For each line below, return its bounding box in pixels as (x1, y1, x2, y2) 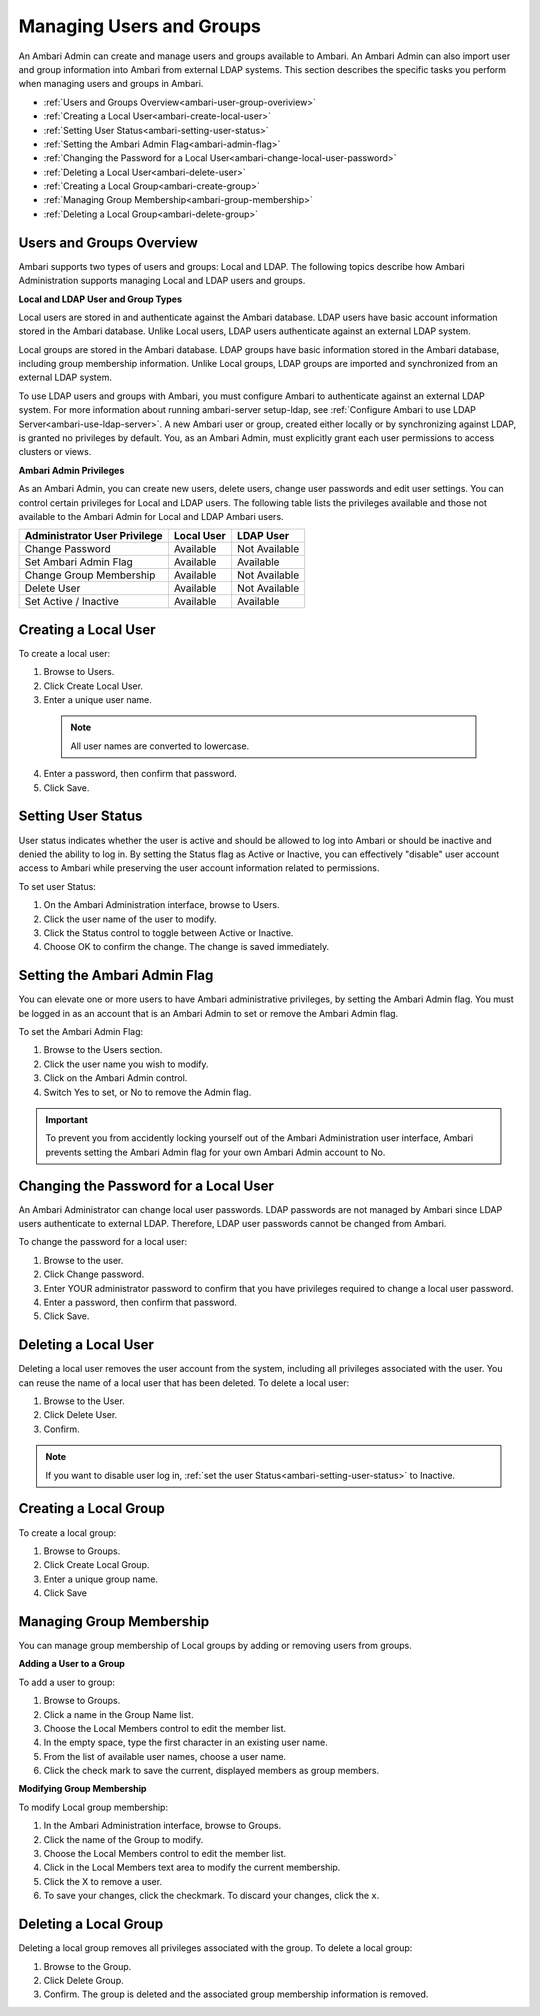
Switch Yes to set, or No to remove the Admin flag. (43, 1086, 252, 1098)
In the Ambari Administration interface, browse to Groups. (43, 1820, 282, 1832)
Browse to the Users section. (43, 1044, 163, 1056)
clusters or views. (18, 446, 92, 458)
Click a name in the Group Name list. (43, 1708, 194, 1720)
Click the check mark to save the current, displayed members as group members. (43, 1765, 380, 1777)
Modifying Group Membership (18, 1783, 147, 1795)
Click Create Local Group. (43, 1559, 150, 1571)
